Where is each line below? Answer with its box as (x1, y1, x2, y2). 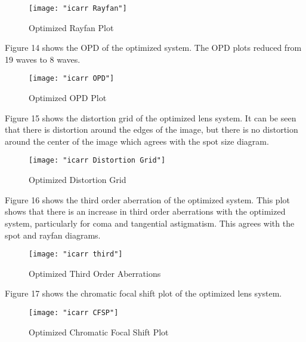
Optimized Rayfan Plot (29, 21, 114, 33)
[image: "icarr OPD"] (29, 74, 115, 83)
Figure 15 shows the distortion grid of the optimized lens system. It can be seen (5, 111, 296, 124)
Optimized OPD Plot (29, 91, 107, 104)
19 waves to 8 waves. (5, 53, 81, 65)
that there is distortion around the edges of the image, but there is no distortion (5, 123, 298, 136)
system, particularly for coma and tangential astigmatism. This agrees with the (5, 216, 295, 229)
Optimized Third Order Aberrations (29, 267, 161, 279)
